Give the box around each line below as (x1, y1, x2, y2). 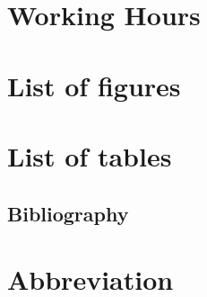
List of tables (7, 137, 172, 174)
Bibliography (7, 199, 129, 227)
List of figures (7, 67, 181, 103)
